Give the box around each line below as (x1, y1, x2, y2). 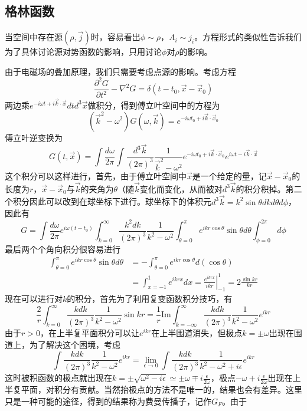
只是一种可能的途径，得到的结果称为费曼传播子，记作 (5, 394, 211, 407)
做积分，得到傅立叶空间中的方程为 (87, 98, 220, 111)
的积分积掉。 (236, 182, 286, 195)
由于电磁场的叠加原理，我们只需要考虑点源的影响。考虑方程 (5, 65, 236, 77)
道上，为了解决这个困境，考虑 (5, 338, 120, 350)
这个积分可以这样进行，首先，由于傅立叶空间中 (5, 169, 187, 182)
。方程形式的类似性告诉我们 (194, 31, 302, 43)
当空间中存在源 (5, 31, 63, 43)
